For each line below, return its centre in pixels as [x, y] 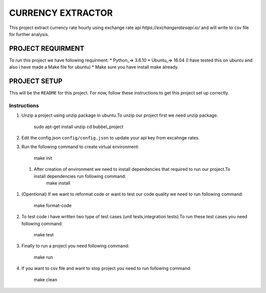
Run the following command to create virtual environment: [80, 147]
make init [43, 158]
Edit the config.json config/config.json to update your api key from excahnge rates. [111, 138]
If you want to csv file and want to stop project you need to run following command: [106, 268]
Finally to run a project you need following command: [75, 246]
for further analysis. [29, 34]
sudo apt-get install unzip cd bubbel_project [79, 127]
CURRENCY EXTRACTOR [61, 13]
